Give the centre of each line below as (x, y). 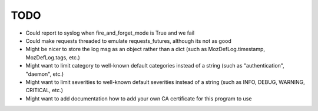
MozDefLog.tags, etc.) (53, 57)
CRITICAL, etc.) (44, 90)
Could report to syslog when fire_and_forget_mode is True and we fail (110, 33)
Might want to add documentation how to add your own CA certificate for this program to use (139, 98)
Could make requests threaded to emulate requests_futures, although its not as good (129, 41)
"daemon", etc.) (45, 74)
